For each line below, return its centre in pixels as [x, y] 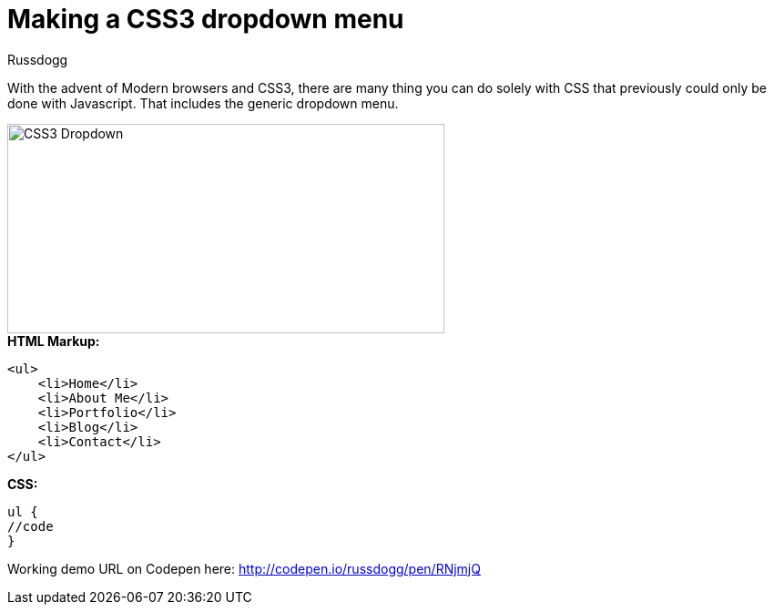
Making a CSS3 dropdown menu [206, 19]
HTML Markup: [54, 341]
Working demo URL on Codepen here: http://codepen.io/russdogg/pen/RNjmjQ [244, 568]
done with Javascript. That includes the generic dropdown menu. [203, 103]
